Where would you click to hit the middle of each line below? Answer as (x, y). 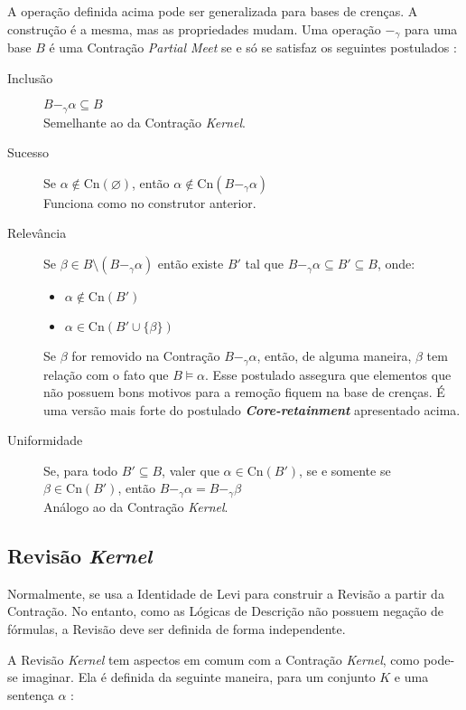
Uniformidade (45, 440)
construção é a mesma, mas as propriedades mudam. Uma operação (194, 28)
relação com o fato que (106, 374)
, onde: (396, 264)
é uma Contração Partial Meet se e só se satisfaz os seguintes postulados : (253, 47)
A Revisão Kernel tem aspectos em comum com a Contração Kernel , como (214, 659)
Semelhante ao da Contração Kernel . (144, 122)
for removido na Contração (146, 356)
